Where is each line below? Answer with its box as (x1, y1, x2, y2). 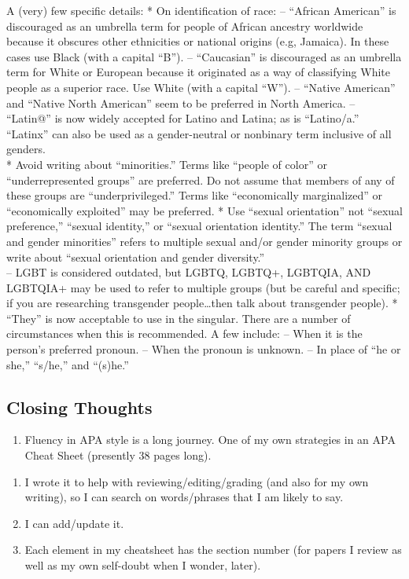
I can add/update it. (24, 515, 124, 531)
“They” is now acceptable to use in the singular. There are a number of (6, 310, 351, 326)
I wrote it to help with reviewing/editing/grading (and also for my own (24, 473, 369, 489)
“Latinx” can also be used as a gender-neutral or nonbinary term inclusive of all (6, 125, 392, 141)
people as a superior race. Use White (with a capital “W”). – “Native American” (6, 79, 396, 95)
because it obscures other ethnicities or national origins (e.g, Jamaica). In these (6, 33, 389, 49)
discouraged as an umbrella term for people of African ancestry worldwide (6, 17, 363, 34)
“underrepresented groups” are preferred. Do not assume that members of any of (6, 171, 395, 188)
